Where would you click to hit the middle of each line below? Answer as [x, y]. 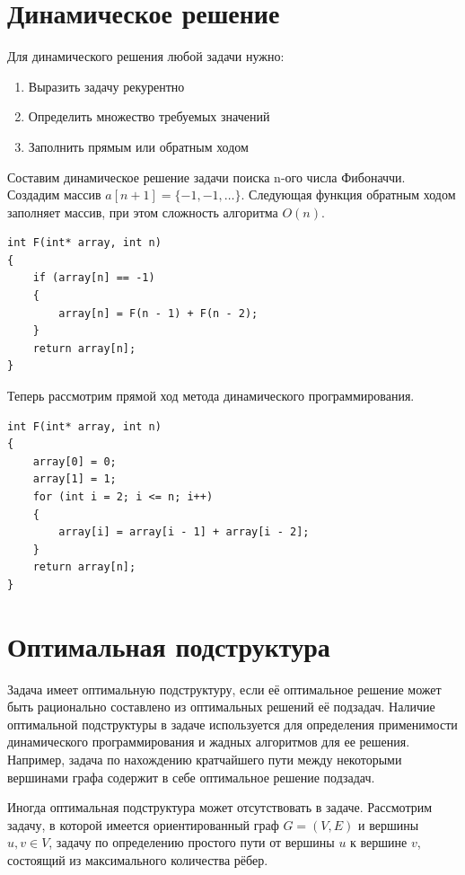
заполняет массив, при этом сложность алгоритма [143, 212]
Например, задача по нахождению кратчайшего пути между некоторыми [205, 760]
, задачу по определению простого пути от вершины [192, 842]
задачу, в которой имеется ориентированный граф [143, 824]
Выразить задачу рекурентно [106, 86]
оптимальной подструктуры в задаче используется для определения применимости [232, 724]
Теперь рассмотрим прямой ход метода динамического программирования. [211, 396]
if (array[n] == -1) [94, 278]
